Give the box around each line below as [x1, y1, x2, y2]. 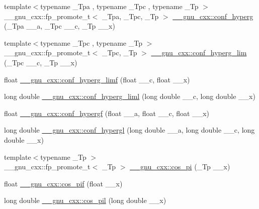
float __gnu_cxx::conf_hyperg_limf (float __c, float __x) [4, 74, 190, 84]
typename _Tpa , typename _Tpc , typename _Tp [40, 1, 199, 11]
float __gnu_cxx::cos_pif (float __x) [4, 178, 123, 188]
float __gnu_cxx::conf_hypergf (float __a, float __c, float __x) [4, 108, 210, 118]
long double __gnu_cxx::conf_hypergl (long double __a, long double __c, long [4, 125, 255, 135]
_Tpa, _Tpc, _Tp [102, 11, 159, 21]
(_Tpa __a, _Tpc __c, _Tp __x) [4, 21, 115, 31]
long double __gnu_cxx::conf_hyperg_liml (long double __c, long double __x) [4, 91, 255, 101]
